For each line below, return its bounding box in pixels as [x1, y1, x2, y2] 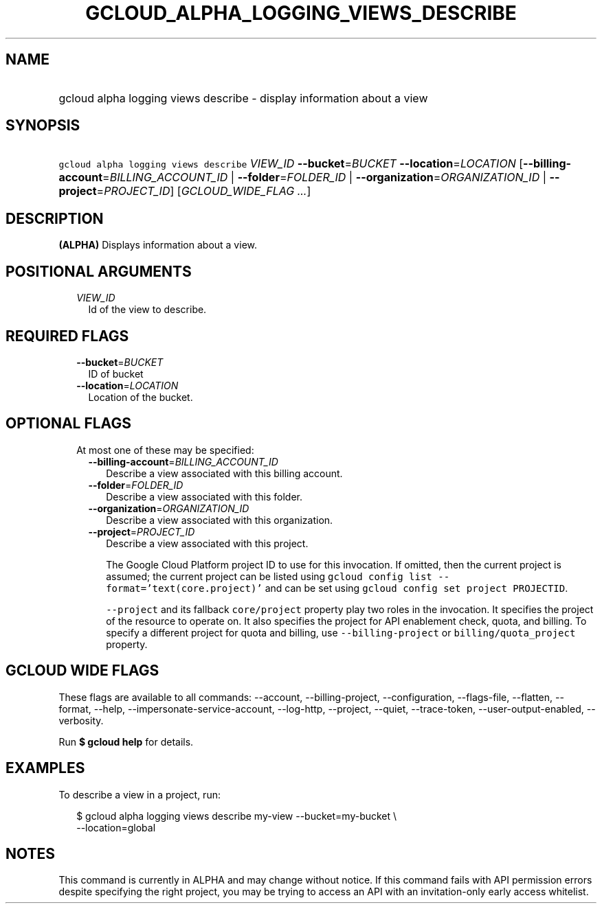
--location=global [76, 821, 156, 833]
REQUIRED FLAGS [5, 327, 129, 345]
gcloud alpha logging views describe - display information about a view [58, 91, 428, 105]
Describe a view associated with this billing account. [106, 467, 343, 479]
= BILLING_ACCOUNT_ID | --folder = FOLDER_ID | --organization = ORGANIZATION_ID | [102, 170, 546, 185]
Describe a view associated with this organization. [106, 514, 333, 526]
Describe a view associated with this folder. [106, 490, 303, 503]
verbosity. [58, 714, 104, 726]
